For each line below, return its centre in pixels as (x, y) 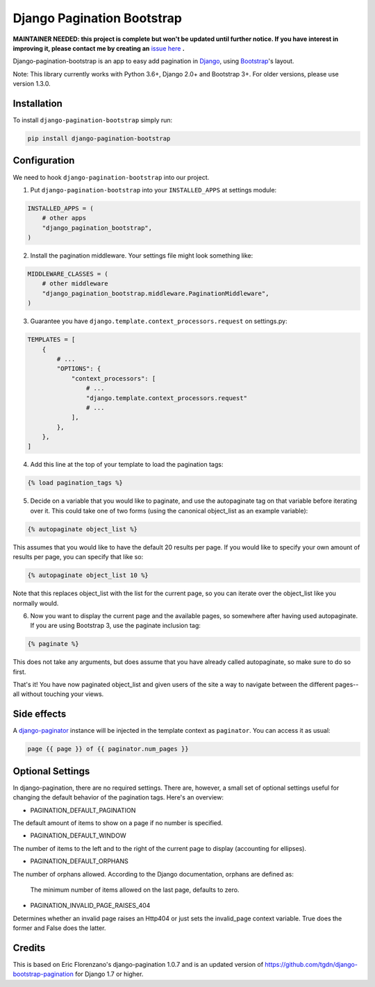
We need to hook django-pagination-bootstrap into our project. (111, 177)
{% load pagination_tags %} (75, 483)
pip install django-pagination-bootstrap (99, 139)
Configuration (44, 161)
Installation (37, 103)
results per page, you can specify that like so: (78, 557)
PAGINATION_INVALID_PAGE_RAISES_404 (90, 906)
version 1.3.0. (32, 84)
